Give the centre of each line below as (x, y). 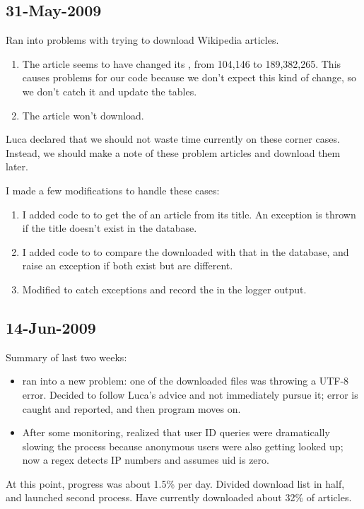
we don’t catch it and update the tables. (110, 91)
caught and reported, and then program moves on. (131, 408)
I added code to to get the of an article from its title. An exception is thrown (189, 214)
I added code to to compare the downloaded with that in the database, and (186, 251)
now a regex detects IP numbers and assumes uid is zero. (146, 460)
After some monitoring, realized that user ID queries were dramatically (176, 432)
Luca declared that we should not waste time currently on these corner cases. (173, 139)
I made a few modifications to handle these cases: (113, 190)
